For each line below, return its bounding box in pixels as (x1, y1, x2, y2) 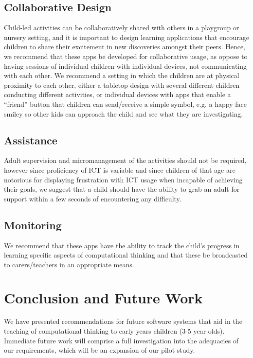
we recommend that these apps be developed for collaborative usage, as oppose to (4, 51, 248, 61)
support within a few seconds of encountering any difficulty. (4, 193, 181, 203)
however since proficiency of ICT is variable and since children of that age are (4, 164, 235, 175)
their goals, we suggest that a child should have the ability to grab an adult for (4, 184, 240, 194)
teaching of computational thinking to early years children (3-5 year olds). (4, 326, 225, 336)
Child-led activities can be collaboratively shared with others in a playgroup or (4, 22, 239, 33)
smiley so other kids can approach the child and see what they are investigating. (4, 108, 243, 119)
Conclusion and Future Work (4, 288, 203, 308)
